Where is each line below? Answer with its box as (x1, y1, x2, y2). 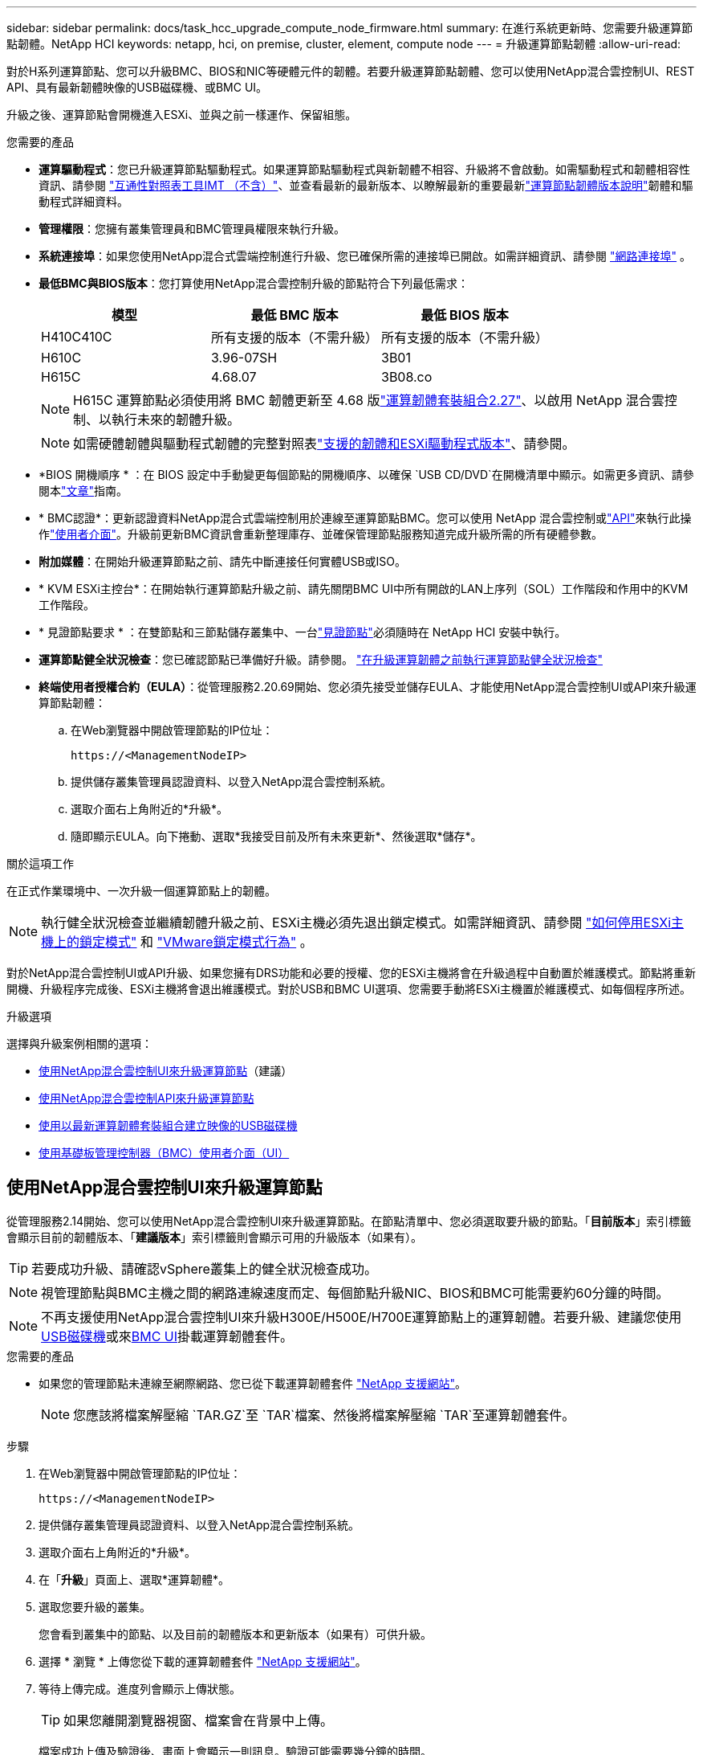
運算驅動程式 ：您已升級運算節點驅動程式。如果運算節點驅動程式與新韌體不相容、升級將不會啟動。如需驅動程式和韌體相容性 (39, 162, 690, 176)
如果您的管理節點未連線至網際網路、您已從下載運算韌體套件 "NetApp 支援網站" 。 (39, 1376, 467, 1390)
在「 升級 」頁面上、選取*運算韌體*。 (39, 1572, 230, 1586)
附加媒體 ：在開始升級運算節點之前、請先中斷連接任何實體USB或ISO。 (39, 554, 407, 568)
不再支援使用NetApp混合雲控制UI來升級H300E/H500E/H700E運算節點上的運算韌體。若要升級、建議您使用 (41, 1308, 682, 1325)
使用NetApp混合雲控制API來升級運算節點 (39, 1091, 254, 1105)
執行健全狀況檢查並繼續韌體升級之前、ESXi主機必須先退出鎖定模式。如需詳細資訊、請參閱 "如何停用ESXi (41, 914, 672, 931)
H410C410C (41, 329, 112, 345)
